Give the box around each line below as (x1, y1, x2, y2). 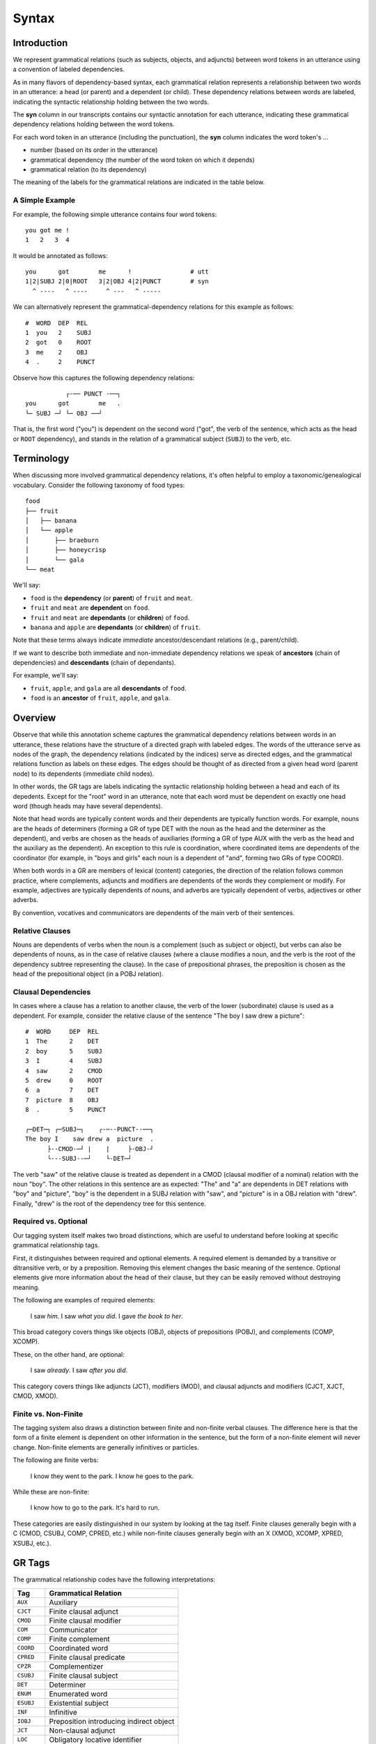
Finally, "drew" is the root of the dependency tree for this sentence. (13, 1199, 207, 1208)
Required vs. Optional (13, 1217, 88, 1226)
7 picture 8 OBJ (25, 1096, 99, 1104)
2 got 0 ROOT (25, 338, 92, 347)
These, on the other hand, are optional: (13, 1350, 125, 1358)
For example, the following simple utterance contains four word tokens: (13, 210, 217, 218)
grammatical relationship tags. (13, 1241, 100, 1249)
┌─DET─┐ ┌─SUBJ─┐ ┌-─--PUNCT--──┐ (25, 1125, 155, 1133)
